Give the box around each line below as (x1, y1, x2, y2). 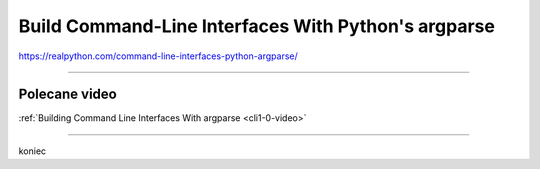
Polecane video (18, 86, 117, 103)
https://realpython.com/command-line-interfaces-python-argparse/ (18, 50, 299, 62)
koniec (18, 145, 47, 157)
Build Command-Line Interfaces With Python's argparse (18, 15, 495, 37)
